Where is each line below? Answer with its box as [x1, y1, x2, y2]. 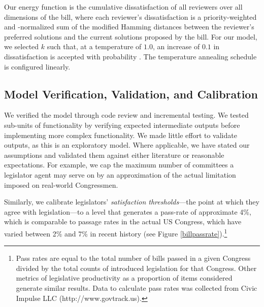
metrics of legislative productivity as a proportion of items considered [16, 272, 233, 283]
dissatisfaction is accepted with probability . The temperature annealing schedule [4, 51, 257, 61]
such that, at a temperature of [47, 41, 142, 52]
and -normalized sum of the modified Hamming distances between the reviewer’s [4, 21, 254, 32]
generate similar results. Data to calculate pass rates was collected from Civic [16, 282, 257, 293]
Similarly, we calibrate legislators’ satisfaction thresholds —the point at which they [4, 196, 259, 207]
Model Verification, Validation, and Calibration [4, 86, 258, 101]
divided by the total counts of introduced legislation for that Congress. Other [16, 262, 257, 273]
